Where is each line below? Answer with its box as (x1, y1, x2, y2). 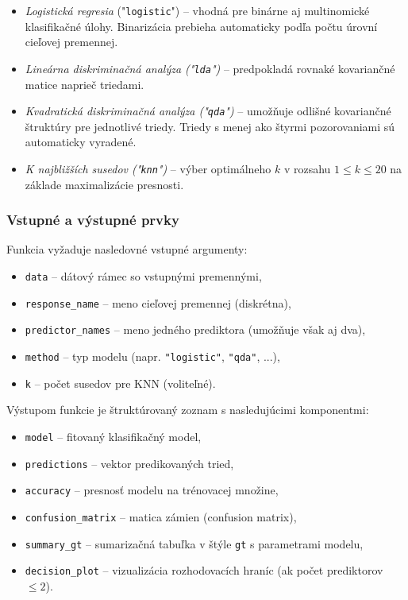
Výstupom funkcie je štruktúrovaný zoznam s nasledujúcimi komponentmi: (6, 401, 369, 418)
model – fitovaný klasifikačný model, (25, 428, 202, 444)
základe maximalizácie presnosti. (25, 176, 184, 192)
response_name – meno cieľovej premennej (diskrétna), (25, 294, 291, 311)
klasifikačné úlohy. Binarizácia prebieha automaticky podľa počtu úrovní (25, 17, 378, 34)
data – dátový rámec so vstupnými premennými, (25, 268, 262, 284)
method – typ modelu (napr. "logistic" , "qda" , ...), (25, 347, 280, 364)
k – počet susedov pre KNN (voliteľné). (25, 374, 216, 391)
